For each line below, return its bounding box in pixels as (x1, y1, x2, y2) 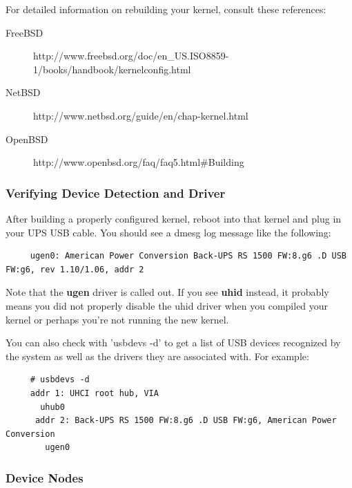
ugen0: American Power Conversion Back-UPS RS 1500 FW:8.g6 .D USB (30, 251, 346, 261)
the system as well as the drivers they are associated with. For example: (6, 348, 309, 363)
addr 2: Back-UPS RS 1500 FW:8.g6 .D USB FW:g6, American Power (35, 415, 337, 426)
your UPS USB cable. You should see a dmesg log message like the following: (6, 225, 331, 239)
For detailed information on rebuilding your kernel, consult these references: (6, 2, 326, 16)
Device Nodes (6, 469, 84, 486)
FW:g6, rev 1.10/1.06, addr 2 (6, 264, 144, 274)
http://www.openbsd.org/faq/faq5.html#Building (33, 155, 244, 169)
